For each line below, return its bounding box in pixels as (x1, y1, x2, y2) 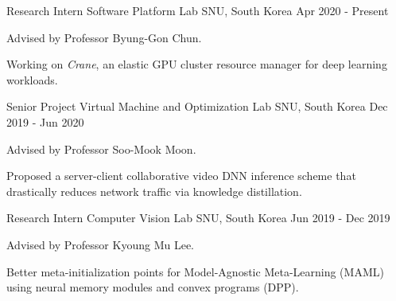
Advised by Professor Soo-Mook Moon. (6, 140, 196, 157)
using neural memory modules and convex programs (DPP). (6, 279, 299, 295)
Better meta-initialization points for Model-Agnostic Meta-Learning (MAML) (6, 263, 384, 279)
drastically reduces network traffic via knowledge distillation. (6, 182, 302, 199)
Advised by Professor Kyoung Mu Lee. (6, 236, 194, 252)
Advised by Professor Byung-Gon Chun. (6, 29, 202, 45)
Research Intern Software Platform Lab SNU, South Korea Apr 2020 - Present (6, 2, 389, 18)
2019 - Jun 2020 (6, 113, 84, 130)
